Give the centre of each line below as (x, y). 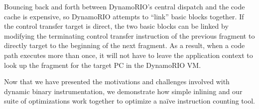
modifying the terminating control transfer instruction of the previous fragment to (129, 35)
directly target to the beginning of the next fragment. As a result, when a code (125, 45)
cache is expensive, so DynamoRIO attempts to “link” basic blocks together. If (124, 16)
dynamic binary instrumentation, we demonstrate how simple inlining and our (123, 91)
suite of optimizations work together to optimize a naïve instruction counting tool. (129, 101)
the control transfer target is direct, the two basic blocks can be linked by (116, 26)
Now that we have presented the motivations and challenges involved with (117, 82)
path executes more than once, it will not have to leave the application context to (129, 55)
